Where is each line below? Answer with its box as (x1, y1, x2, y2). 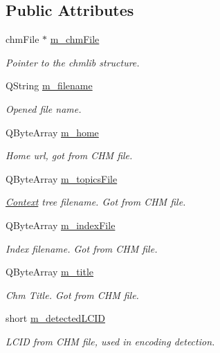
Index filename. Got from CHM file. (6, 241, 158, 255)
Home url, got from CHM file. (6, 148, 133, 163)
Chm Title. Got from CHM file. (6, 287, 139, 302)
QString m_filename (6, 78, 93, 93)
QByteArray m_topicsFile (6, 171, 118, 185)
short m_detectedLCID (6, 311, 105, 325)
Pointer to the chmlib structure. (6, 55, 140, 69)
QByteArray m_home (6, 125, 99, 139)
